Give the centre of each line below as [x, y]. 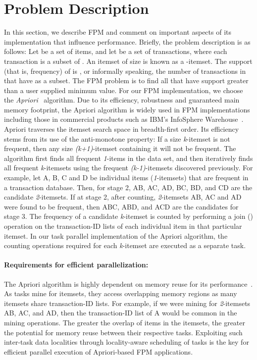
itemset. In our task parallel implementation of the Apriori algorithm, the [116, 235]
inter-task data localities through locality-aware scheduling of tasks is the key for [127, 342]
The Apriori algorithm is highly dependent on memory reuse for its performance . [128, 283]
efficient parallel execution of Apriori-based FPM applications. [99, 351]
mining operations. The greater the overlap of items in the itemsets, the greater [125, 322]
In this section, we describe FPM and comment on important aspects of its [118, 32]
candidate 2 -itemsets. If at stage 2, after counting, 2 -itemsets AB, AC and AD [123, 197]
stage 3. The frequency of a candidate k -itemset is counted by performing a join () [129, 216]
